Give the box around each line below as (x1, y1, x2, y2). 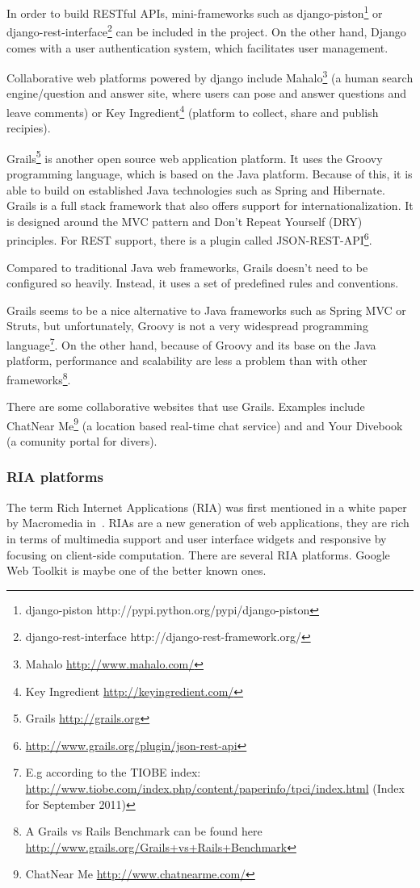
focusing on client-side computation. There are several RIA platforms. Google (6, 546, 390, 563)
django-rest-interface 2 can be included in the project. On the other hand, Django (6, 21, 406, 40)
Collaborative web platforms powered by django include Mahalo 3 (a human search (6, 67, 414, 86)
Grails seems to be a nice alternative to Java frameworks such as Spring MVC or (6, 301, 406, 318)
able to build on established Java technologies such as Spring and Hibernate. (6, 181, 385, 198)
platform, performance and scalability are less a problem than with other (6, 352, 367, 369)
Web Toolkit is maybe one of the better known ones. (6, 562, 267, 579)
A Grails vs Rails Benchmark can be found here (25, 823, 262, 840)
